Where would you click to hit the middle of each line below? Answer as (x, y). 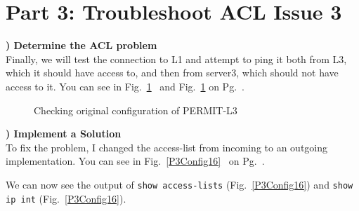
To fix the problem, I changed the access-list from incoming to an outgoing (167, 147)
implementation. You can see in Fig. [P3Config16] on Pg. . (135, 161)
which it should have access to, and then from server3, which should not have (172, 73)
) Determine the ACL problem (81, 45)
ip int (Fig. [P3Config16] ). (66, 198)
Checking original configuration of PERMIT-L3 (136, 110)
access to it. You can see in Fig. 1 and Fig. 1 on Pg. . (125, 86)
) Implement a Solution (64, 134)
